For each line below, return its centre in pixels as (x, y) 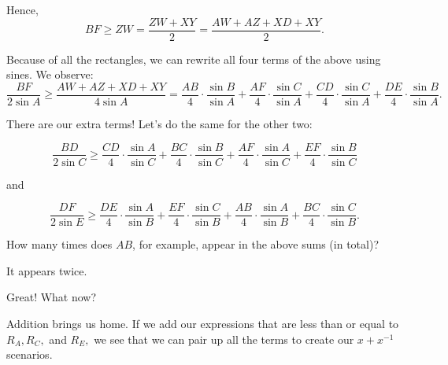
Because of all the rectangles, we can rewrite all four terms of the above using (194, 59)
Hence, (22, 9)
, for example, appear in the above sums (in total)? (255, 244)
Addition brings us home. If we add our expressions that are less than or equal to (203, 323)
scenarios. (30, 354)
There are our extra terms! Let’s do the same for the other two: (159, 123)
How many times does (59, 244)
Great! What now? (52, 297)
